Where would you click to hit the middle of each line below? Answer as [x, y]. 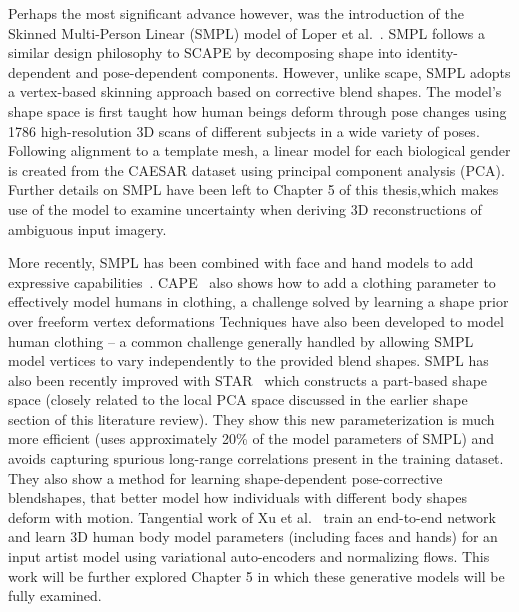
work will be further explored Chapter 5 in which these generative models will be [256, 575]
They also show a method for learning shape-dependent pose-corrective [225, 477]
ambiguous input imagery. [87, 228]
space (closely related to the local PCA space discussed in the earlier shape [238, 399]
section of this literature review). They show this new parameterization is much [251, 418]
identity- [432, 52]
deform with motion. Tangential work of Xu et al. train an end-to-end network [252, 516]
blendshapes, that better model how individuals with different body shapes [238, 497]
